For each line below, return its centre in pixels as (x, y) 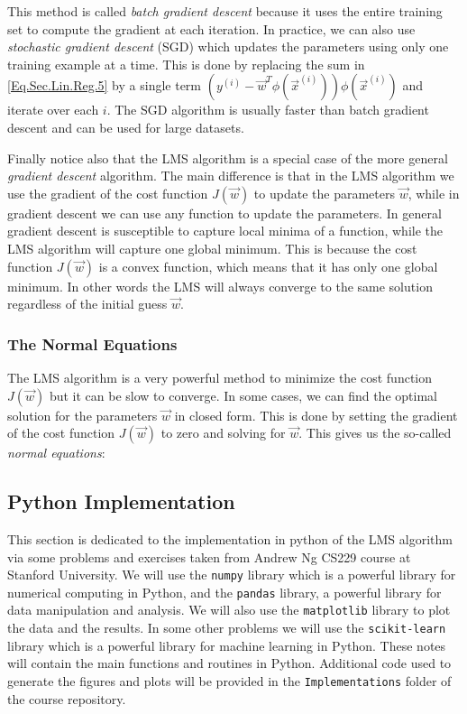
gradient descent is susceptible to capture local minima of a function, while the (225, 231)
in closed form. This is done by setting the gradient (316, 415)
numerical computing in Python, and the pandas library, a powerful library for (224, 592)
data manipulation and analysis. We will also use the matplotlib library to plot (229, 610)
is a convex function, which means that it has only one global (268, 266)
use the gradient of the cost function (108, 193)
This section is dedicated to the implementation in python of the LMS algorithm (230, 538)
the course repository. (67, 698)
